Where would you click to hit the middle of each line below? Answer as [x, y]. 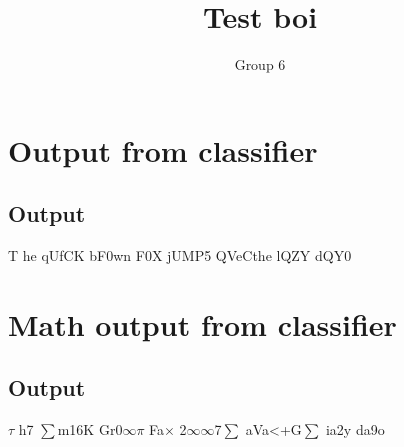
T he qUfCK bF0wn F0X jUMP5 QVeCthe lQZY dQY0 [180, 255]
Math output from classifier [202, 323]
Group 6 [260, 64]
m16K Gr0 [90, 429]
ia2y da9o [355, 429]
